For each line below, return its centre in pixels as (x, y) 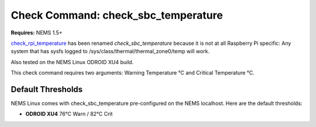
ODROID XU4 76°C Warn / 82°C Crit (69, 114)
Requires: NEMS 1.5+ (37, 33)
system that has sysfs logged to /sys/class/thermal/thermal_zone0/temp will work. (110, 51)
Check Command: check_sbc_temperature (117, 15)
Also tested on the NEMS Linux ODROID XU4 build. (72, 62)
